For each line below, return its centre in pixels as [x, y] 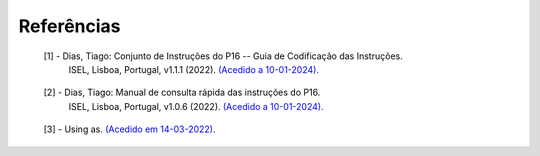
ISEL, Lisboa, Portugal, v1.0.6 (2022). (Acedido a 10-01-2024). [196, 106]
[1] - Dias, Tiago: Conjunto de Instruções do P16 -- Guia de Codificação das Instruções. [223, 56]
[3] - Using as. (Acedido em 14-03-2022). [129, 129]
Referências [69, 26]
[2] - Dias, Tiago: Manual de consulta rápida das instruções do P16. [182, 92]
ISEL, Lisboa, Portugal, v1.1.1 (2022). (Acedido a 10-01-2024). [194, 69]
